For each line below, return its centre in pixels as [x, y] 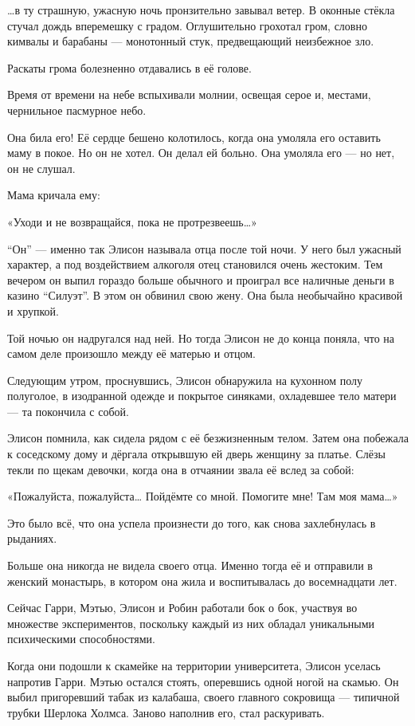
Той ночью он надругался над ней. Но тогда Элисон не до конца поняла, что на [201, 337]
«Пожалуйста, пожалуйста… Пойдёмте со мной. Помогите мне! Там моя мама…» [203, 496]
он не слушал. [41, 168]
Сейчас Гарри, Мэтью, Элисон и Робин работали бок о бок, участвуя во [182, 608]
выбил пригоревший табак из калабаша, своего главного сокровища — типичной [204, 697]
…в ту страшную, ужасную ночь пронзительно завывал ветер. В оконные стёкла [201, 10]
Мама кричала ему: [54, 195]
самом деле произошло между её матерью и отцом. [131, 353]
